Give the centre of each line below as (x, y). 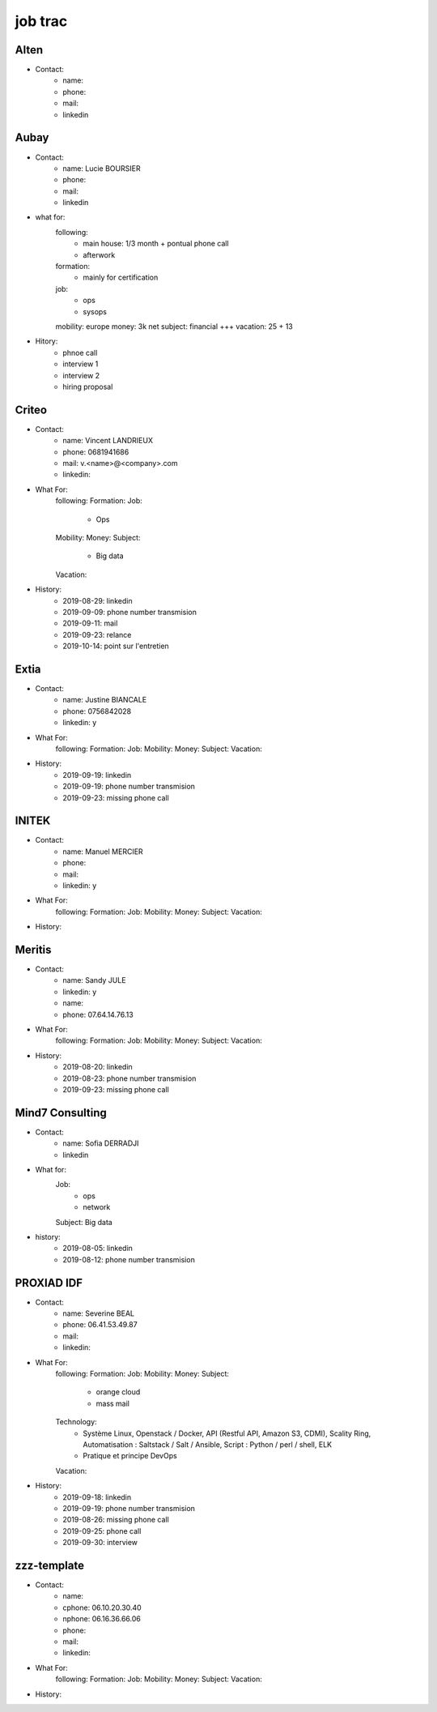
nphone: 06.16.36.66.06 (102, 1619)
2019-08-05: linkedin (98, 1249)
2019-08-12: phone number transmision (129, 1259)
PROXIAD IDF (49, 1283)
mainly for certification (121, 278)
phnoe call (80, 352)
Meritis (33, 949)
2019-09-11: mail (90, 623)
